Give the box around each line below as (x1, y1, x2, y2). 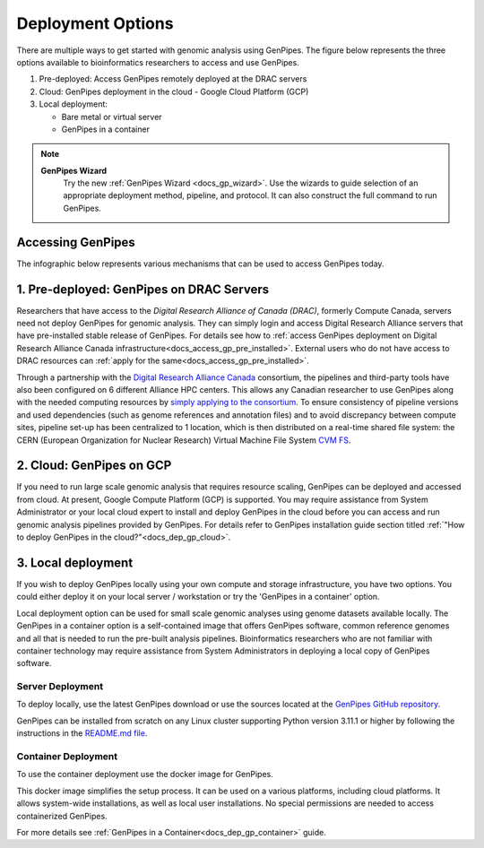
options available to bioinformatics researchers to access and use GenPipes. (16, 56, 299, 67)
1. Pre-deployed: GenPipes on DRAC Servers (16, 281, 270, 297)
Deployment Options (16, 13, 174, 33)
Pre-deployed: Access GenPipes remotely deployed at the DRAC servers (39, 74, 307, 84)
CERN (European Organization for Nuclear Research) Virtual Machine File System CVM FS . (16, 435, 351, 446)
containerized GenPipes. (16, 810, 108, 821)
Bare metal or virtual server (61, 111, 162, 122)
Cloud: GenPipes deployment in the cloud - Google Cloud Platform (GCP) (39, 86, 309, 97)
